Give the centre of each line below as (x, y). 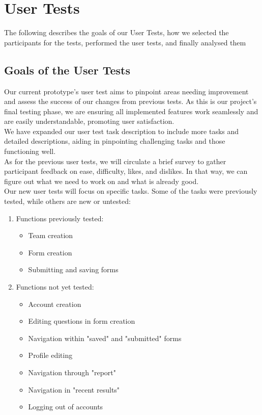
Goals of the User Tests (67, 70)
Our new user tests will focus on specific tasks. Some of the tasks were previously (131, 191)
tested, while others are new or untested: (67, 201)
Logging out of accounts (66, 407)
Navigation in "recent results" (74, 389)
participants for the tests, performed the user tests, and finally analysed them (125, 42)
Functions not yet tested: (55, 287)
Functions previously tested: (60, 218)
